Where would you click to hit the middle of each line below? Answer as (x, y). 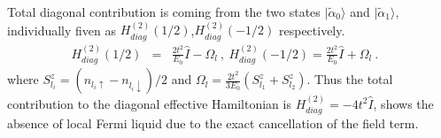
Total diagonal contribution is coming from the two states (164, 11)
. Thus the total (350, 79)
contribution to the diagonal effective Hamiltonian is (149, 103)
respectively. (312, 30)
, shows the (403, 103)
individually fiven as (62, 30)
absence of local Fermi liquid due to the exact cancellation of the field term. (213, 123)
